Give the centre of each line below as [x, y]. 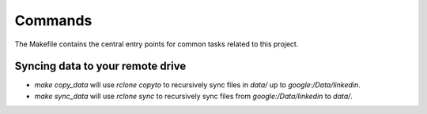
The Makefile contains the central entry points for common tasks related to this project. [157, 44]
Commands [53, 20]
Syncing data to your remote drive [100, 66]
